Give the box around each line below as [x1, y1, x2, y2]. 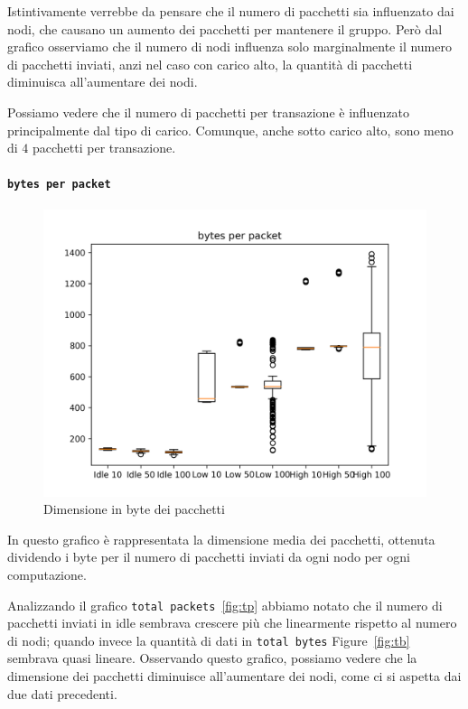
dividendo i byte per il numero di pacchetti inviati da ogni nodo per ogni [7, 547, 410, 566]
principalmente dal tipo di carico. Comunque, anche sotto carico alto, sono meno [7, 120, 454, 139]
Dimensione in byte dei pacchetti [43, 499, 225, 518]
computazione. [7, 564, 87, 583]
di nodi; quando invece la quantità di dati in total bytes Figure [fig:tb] [7, 630, 410, 649]
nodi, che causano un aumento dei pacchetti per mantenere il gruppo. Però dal [7, 19, 443, 38]
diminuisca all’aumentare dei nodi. [7, 72, 198, 91]
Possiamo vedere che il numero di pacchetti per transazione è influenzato [7, 102, 410, 121]
